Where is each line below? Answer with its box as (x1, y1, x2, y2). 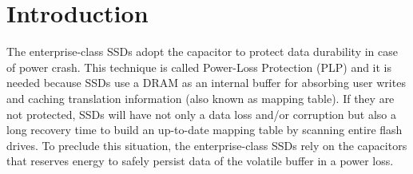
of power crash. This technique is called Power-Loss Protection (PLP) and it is (6, 58, 392, 75)
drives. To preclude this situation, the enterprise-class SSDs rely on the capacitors (6, 136, 407, 153)
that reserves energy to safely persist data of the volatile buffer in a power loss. (6, 152, 394, 169)
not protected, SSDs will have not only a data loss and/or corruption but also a (6, 105, 396, 122)
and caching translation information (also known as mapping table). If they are (6, 89, 395, 106)
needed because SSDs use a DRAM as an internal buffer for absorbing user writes (6, 74, 406, 91)
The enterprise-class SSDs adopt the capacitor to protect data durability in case (6, 43, 398, 60)
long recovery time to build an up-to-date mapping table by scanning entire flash (6, 121, 403, 138)
